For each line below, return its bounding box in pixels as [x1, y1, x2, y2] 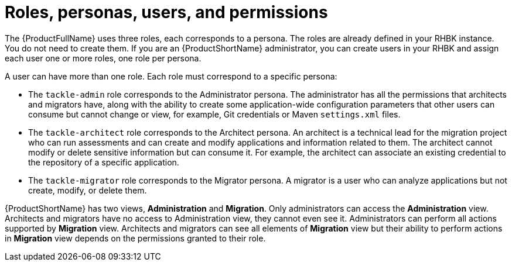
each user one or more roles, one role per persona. [5, 53, 202, 63]
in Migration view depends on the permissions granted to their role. [5, 233, 266, 243]
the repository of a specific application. [28, 157, 179, 167]
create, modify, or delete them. [28, 185, 147, 195]
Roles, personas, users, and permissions [5, 2, 328, 22]
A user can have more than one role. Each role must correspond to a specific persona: [5, 71, 337, 81]
